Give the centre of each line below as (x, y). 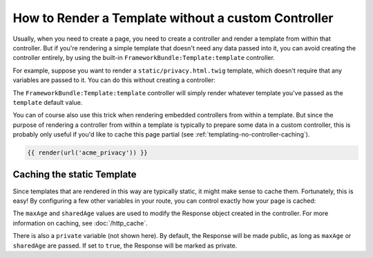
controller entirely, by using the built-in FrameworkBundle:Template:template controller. (144, 58)
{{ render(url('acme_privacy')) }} (87, 153)
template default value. (48, 102)
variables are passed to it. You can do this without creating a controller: (114, 80)
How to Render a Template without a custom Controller (173, 18)
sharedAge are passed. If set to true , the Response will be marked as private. (125, 246)
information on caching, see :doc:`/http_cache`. (80, 223)
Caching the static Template (75, 175)
